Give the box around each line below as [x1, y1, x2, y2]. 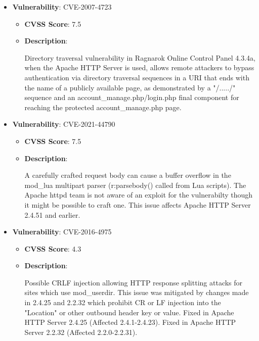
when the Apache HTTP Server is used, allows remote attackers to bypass [24, 62, 254, 73]
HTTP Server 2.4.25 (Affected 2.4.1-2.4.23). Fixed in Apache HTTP [24, 317, 236, 327]
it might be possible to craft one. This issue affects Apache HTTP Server [24, 199, 251, 210]
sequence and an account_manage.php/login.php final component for [24, 92, 239, 103]
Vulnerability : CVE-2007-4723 [12, 2, 112, 12]
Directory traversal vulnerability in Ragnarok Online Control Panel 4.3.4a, [24, 52, 255, 63]
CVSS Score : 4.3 [24, 243, 81, 254]
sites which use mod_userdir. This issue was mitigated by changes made [24, 287, 249, 298]
